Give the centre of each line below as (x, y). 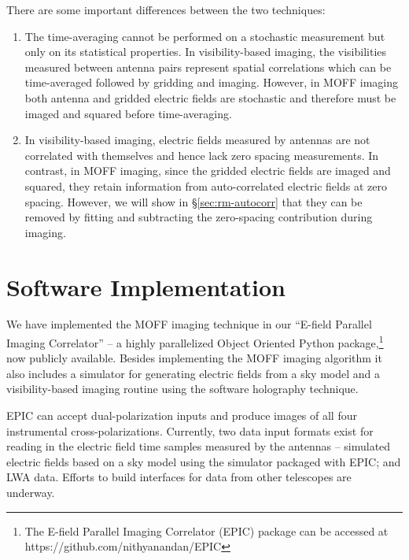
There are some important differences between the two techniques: (166, 9)
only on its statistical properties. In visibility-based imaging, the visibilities (206, 52)
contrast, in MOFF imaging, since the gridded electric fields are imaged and (208, 171)
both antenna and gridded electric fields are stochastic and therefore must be (210, 97)
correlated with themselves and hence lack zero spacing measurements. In (202, 155)
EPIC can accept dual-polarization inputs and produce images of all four (182, 415)
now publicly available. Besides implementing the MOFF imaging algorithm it (194, 358)
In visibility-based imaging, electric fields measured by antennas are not (197, 140)
